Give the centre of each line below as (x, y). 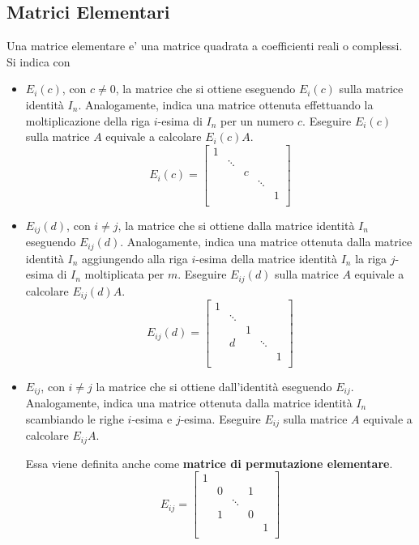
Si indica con (38, 61)
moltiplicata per (124, 274)
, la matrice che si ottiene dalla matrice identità (236, 225)
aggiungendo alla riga (135, 258)
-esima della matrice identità (266, 258)
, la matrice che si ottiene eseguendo (205, 89)
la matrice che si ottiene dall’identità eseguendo (214, 386)
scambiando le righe (75, 418)
